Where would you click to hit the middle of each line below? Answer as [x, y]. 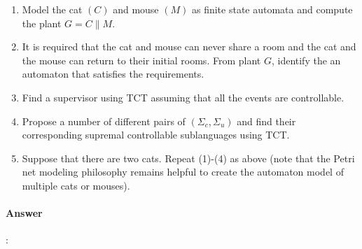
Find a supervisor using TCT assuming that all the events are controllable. [183, 97]
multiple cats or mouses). [76, 185]
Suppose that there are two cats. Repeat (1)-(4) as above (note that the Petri [188, 158]
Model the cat [52, 9]
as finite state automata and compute [272, 9]
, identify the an [306, 60]
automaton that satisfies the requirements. [113, 74]
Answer [24, 213]
